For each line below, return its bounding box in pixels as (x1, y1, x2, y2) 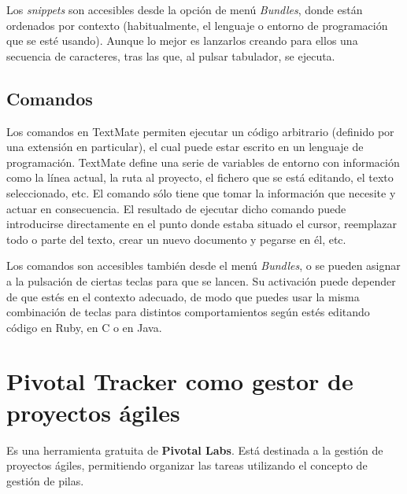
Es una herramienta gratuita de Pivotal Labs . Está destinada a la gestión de (6, 441, 383, 458)
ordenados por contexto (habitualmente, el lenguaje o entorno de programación (6, 17, 388, 33)
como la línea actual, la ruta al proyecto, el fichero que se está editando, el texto (6, 169, 394, 186)
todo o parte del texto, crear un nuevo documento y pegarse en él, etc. (6, 230, 346, 247)
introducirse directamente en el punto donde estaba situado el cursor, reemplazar (6, 216, 398, 232)
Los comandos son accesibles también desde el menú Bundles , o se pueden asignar (6, 257, 401, 274)
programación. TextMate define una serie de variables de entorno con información (6, 153, 400, 170)
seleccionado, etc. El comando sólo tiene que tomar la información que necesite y (6, 184, 396, 201)
